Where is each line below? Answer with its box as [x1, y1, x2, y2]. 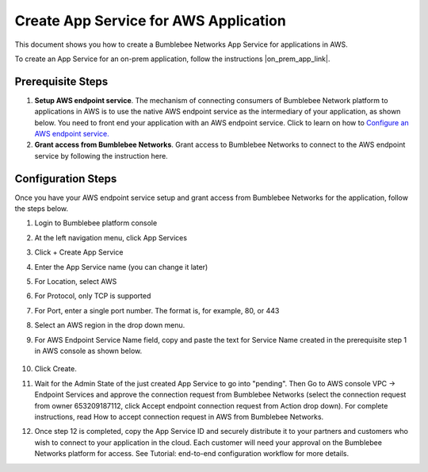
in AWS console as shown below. [34, 346, 143, 355]
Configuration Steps [14, 171, 117, 186]
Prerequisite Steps [14, 75, 109, 88]
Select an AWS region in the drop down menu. [34, 320, 185, 330]
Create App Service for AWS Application [14, 12, 287, 29]
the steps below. [14, 204, 69, 213]
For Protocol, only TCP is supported [34, 291, 151, 301]
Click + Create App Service [34, 248, 124, 257]
